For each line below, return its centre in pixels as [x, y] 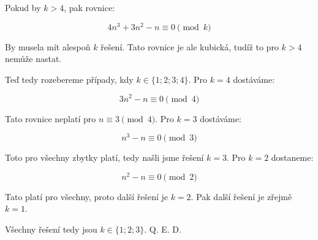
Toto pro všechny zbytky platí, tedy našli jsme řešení [104, 157]
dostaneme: [292, 157]
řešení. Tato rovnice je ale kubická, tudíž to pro [190, 46]
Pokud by [23, 7]
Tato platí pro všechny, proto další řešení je [86, 196]
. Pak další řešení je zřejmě [241, 196]
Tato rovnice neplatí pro [51, 118]
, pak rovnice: [89, 7]
